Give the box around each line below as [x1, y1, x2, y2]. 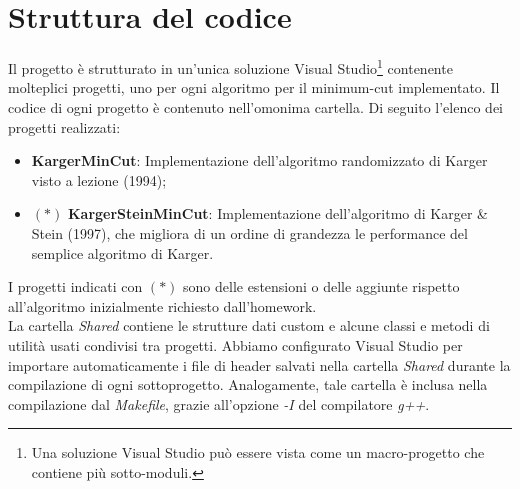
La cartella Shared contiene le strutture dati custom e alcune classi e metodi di [8, 315, 490, 336]
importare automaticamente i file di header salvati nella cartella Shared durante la [8, 354, 511, 375]
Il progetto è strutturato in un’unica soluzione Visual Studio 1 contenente [8, 55, 453, 78]
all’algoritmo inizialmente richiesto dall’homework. [8, 295, 317, 316]
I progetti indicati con [8, 276, 143, 297]
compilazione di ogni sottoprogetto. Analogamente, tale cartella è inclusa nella [8, 374, 488, 395]
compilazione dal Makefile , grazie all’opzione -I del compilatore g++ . [8, 393, 430, 414]
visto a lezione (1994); [31, 169, 167, 190]
